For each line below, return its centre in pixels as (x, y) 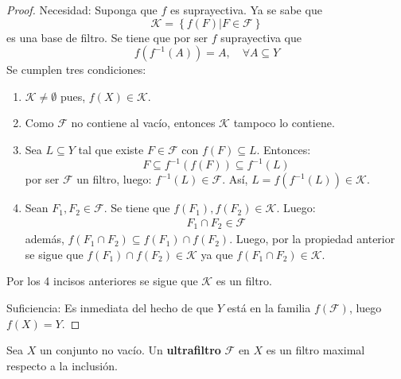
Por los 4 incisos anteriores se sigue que (102, 281)
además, (45, 239)
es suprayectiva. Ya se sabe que (246, 10)
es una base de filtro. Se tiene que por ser (107, 37)
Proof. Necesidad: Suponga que (82, 10)
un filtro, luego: (114, 179)
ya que (217, 254)
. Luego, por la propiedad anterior (312, 239)
